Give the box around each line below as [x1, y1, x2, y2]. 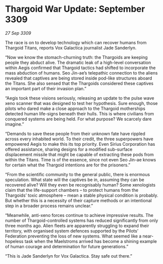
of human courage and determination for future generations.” [5, 243, 129, 249]
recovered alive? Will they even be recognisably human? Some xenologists [5, 182, 156, 187]
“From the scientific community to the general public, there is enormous [5, 171, 150, 177]
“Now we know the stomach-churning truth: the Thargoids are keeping [5, 54, 148, 60]
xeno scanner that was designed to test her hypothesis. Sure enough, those [5, 100, 158, 106]
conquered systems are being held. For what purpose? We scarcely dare [5, 116, 152, 122]
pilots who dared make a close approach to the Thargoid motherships [5, 106, 145, 111]
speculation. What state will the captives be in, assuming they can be [5, 177, 144, 183]
